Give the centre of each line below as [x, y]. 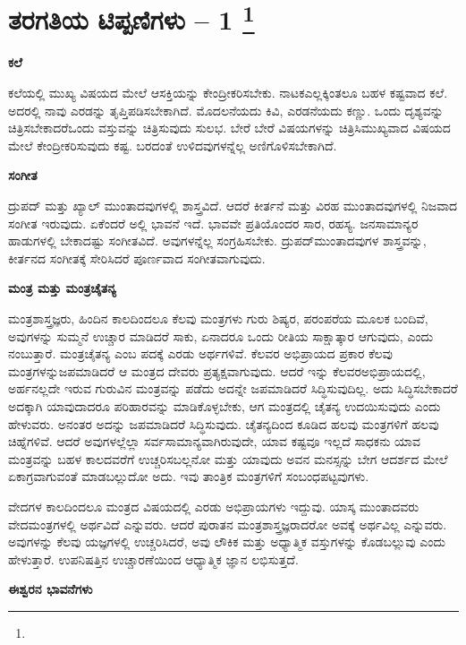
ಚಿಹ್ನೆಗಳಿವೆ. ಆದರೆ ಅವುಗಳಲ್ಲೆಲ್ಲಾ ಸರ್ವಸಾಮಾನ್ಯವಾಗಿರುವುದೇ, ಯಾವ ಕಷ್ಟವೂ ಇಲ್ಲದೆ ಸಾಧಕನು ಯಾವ [214, 441]
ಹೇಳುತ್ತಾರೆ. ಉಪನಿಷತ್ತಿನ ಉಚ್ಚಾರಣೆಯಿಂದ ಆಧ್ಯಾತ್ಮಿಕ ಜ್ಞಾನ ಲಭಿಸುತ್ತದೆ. [153, 559]
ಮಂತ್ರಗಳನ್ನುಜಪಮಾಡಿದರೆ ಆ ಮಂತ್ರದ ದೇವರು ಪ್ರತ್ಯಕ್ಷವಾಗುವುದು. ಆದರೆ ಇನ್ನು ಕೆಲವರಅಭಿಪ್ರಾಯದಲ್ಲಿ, [217, 370]
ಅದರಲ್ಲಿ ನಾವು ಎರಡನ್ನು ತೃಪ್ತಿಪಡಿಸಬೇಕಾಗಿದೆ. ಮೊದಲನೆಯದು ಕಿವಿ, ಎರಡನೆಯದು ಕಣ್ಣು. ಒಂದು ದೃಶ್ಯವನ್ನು [226, 110]
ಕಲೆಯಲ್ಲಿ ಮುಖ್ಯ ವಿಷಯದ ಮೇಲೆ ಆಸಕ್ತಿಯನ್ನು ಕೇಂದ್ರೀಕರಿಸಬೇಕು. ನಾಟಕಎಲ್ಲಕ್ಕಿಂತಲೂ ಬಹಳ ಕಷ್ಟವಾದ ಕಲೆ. [228, 93]
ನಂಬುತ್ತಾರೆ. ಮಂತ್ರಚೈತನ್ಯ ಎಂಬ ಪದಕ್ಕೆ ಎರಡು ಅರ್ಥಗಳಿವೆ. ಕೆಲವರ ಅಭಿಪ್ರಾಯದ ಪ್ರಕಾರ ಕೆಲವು [200, 353]
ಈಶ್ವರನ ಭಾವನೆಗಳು [51, 589]
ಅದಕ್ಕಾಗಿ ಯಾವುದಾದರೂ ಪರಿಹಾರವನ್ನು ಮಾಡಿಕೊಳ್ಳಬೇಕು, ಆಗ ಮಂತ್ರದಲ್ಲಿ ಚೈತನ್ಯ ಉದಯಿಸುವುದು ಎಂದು [225, 405]
